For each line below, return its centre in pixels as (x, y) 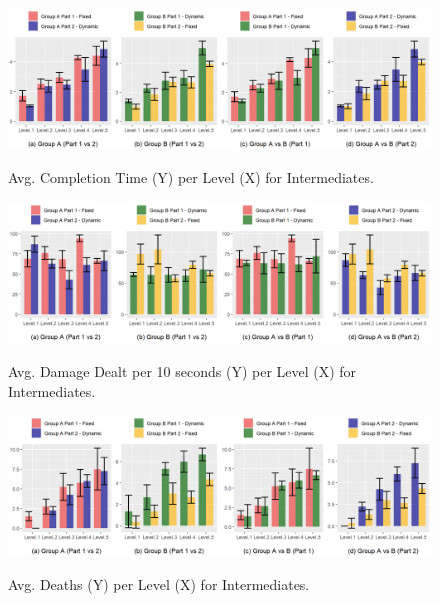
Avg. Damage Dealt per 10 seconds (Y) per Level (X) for (182, 371)
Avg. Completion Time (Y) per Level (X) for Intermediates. (191, 177)
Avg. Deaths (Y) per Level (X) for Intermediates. (159, 584)
